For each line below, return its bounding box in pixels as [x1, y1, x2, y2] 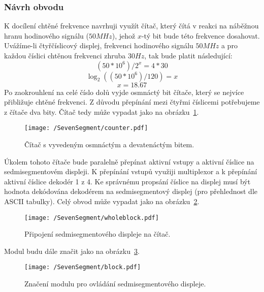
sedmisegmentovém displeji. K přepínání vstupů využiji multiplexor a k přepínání [4, 166, 257, 177]
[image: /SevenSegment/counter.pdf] [24, 124, 148, 132]
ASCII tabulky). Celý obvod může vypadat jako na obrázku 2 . [4, 196, 200, 206]
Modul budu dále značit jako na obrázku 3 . [4, 245, 140, 256]
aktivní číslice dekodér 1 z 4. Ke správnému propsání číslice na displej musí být [4, 176, 251, 186]
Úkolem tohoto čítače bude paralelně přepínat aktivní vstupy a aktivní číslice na [4, 156, 254, 167]
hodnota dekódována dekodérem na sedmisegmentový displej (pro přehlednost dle [4, 186, 257, 197]
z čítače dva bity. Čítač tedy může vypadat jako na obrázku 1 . [4, 106, 199, 117]
